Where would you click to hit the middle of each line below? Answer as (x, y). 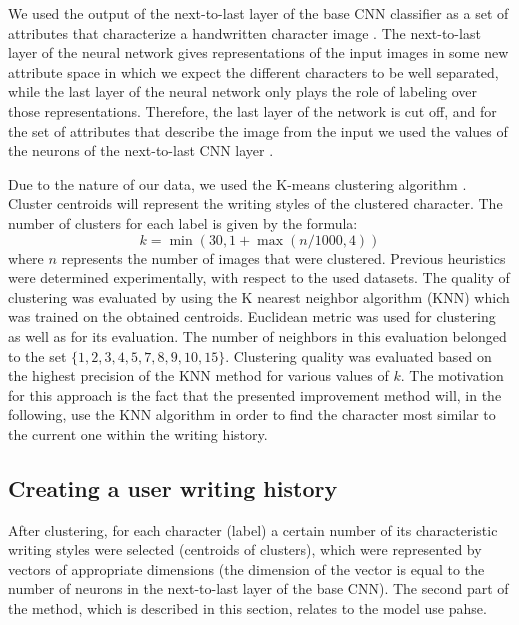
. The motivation (452, 375)
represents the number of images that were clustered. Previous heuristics (283, 257)
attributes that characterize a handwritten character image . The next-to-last (244, 32)
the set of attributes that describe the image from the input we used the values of (258, 130)
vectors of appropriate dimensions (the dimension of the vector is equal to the (246, 568)
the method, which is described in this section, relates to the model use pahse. (247, 608)
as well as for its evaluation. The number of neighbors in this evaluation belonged (257, 335)
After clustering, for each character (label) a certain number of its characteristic (253, 529)
